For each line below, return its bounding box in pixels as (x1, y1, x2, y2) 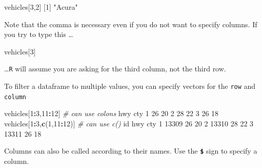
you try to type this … (4, 29, 73, 40)
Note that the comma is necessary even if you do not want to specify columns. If (4, 18, 257, 29)
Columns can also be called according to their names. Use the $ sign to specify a (4, 145, 257, 156)
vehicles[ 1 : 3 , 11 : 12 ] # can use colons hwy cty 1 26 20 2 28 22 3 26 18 (4, 108, 219, 119)
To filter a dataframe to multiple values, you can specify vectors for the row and (4, 81, 256, 91)
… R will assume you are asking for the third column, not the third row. (4, 63, 226, 74)
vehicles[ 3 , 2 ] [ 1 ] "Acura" (4, 2, 78, 12)
